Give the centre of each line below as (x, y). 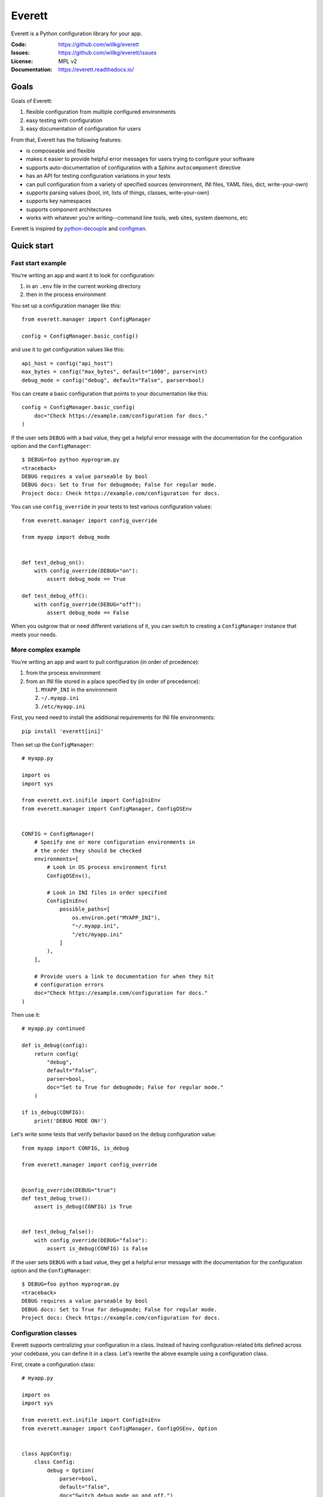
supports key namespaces (59, 201)
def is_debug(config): (55, 1046)
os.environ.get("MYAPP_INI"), (116, 917)
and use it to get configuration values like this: (68, 350)
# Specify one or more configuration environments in (115, 842)
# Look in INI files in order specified (107, 893)
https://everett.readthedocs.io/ (96, 69)
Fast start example (39, 263)
